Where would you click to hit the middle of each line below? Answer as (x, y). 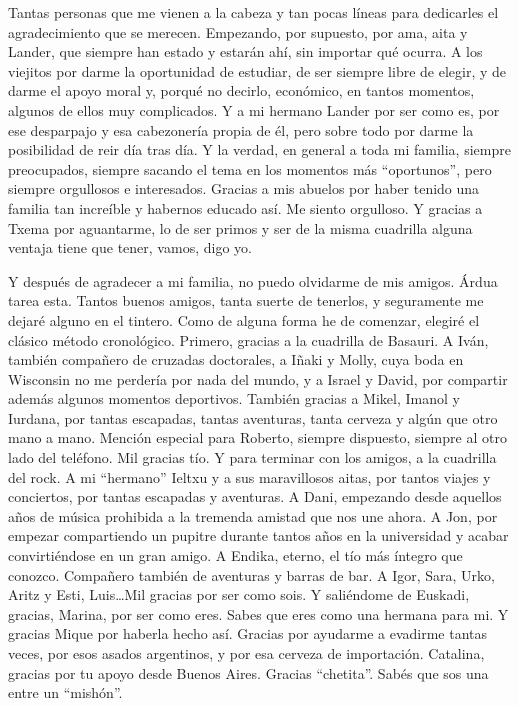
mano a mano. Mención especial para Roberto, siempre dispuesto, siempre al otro (257, 437)
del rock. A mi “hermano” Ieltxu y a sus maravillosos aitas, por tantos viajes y (249, 476)
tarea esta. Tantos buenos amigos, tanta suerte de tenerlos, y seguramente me (246, 300)
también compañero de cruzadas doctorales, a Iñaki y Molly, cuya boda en (236, 359)
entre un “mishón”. (65, 692)
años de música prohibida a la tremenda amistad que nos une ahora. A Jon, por (253, 515)
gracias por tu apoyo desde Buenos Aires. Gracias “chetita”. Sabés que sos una (248, 672)
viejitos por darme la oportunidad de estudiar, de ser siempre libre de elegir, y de (257, 70)
